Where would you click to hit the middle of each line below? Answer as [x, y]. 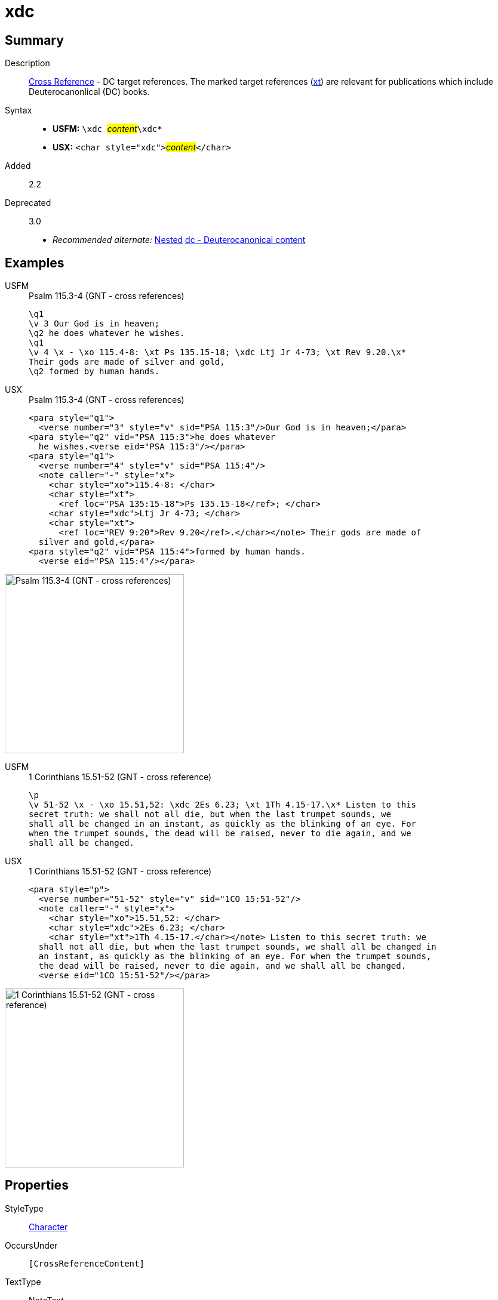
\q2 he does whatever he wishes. [107, 333]
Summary [34, 40]
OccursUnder [31, 1245]
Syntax [19, 110]
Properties [37, 1185]
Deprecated [28, 203]
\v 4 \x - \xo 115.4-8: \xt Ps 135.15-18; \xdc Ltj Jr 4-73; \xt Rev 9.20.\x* [218, 352]
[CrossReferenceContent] [87, 1263]
